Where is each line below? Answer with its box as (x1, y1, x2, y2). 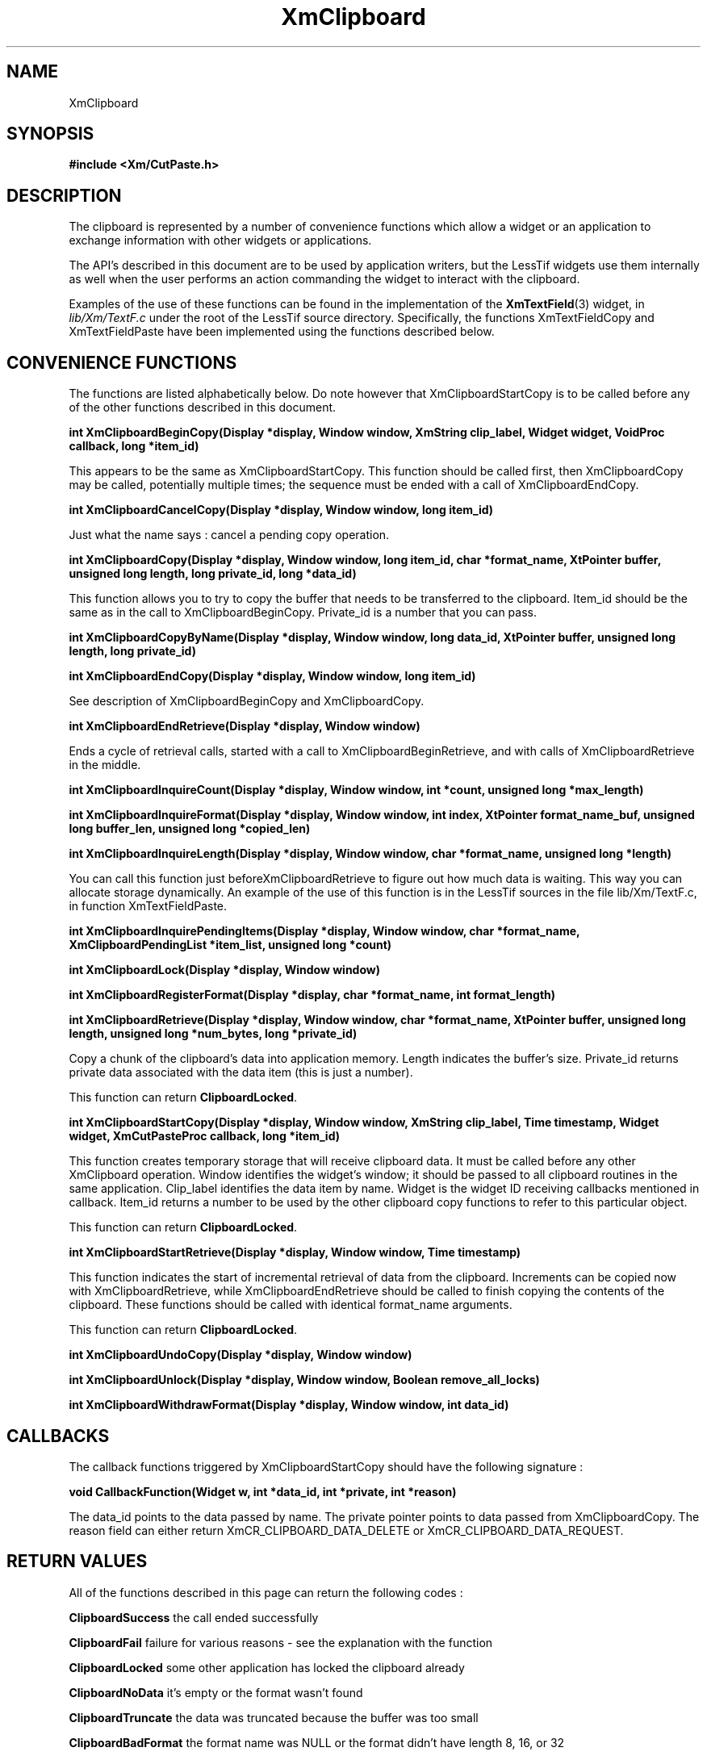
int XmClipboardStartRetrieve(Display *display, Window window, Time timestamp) (69, 1245, 521, 1260)
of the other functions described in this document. (69, 400, 337, 415)
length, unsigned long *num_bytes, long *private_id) (69, 1026, 358, 1041)
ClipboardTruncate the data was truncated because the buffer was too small (69, 1710, 479, 1725)
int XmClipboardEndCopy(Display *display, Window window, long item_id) (69, 669, 476, 684)
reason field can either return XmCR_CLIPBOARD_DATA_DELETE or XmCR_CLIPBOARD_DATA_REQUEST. (69, 1523, 624, 1537)
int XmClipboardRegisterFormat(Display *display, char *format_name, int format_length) (69, 988, 556, 1002)
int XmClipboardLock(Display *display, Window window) (69, 963, 380, 977)
